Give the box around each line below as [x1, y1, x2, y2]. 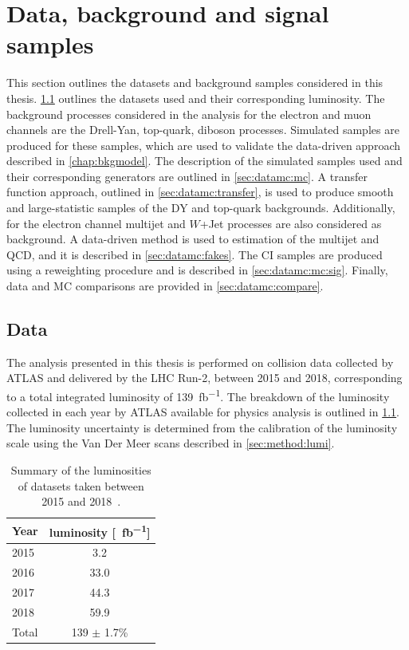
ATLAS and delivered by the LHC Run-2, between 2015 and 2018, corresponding [6, 369, 403, 386]
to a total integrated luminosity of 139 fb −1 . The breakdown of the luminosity [6, 386, 390, 404]
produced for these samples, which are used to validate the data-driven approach [6, 136, 401, 153]
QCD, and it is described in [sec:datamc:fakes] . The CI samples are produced [6, 246, 383, 262]
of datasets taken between [18, 477, 144, 494]
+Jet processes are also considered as [199, 215, 382, 231]
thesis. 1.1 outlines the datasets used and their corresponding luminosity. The [6, 89, 385, 106]
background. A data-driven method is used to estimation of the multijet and [6, 230, 380, 247]
